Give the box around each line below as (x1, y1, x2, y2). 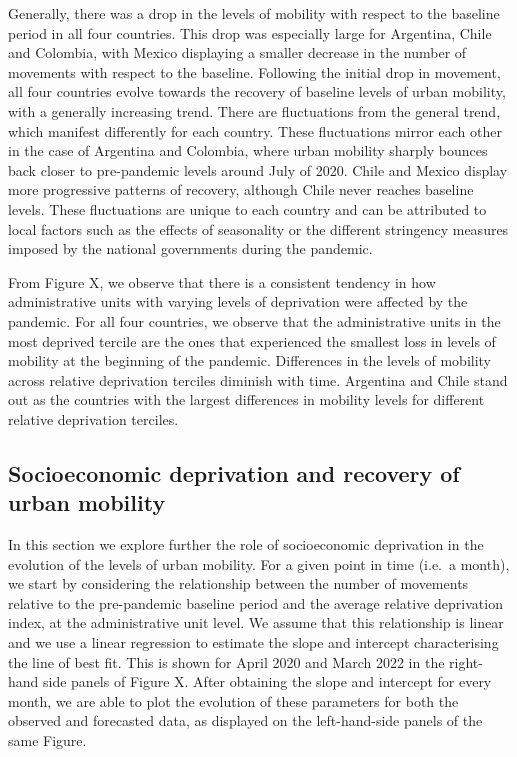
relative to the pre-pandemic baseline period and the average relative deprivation (8, 592, 503, 613)
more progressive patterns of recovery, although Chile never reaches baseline (8, 179, 474, 200)
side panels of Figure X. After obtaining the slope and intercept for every (43, 671, 492, 692)
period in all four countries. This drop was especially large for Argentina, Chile (8, 22, 492, 43)
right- (449, 651, 483, 672)
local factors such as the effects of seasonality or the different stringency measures (8, 218, 509, 239)
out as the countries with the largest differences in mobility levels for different (8, 389, 485, 410)
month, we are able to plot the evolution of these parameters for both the (8, 690, 459, 711)
